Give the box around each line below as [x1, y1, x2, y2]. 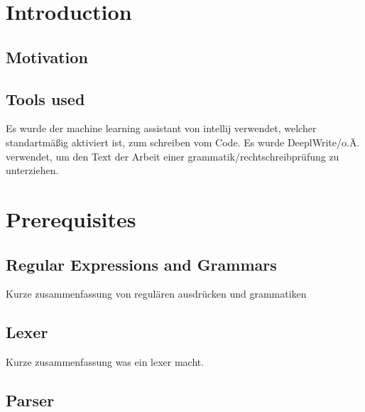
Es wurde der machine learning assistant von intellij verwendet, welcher [6, 121, 317, 136]
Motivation [6, 45, 88, 67]
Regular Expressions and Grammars [6, 253, 277, 275]
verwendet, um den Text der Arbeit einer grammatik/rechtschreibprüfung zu [6, 148, 339, 163]
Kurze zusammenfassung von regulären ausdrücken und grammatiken [6, 286, 307, 301]
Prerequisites [6, 204, 136, 233]
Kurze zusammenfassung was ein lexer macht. [6, 354, 205, 369]
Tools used [6, 87, 85, 109]
